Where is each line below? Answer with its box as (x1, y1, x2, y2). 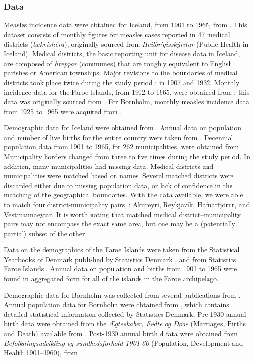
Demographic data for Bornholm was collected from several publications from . (4, 289, 241, 300)
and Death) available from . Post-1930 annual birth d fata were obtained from (4, 328, 238, 338)
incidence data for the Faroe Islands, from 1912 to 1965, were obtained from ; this (4, 87, 250, 97)
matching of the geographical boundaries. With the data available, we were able (4, 190, 243, 200)
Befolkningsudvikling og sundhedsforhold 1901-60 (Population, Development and (4, 337, 243, 348)
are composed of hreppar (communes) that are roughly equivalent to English (4, 58, 232, 68)
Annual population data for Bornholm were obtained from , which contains (4, 299, 229, 310)
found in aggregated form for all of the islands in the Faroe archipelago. (4, 273, 219, 284)
